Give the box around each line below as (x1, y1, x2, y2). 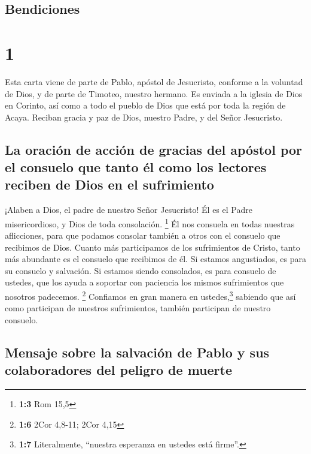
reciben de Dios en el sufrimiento (5, 175, 214, 194)
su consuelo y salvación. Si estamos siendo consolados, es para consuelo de (5, 264, 276, 276)
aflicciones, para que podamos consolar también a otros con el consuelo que (5, 229, 280, 242)
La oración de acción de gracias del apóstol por (5, 140, 303, 158)
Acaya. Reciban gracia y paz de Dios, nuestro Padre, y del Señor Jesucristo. (5, 110, 283, 123)
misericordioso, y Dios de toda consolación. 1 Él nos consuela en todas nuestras (5, 215, 295, 230)
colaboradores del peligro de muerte (5, 360, 232, 379)
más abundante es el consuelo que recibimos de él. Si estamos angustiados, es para (5, 252, 306, 265)
